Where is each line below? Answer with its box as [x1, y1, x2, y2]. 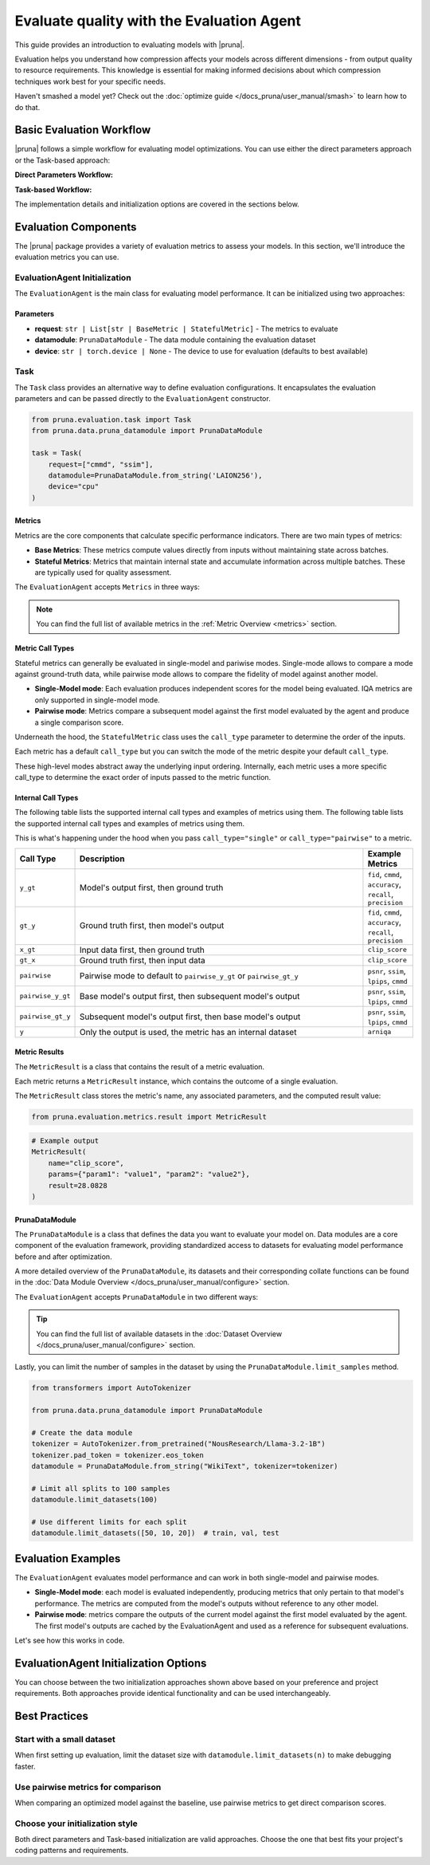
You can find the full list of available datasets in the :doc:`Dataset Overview [36, 1328, 283, 1339]
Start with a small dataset [14, 1734, 115, 1745]
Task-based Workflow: [14, 184, 92, 195]
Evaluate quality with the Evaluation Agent [14, 12, 302, 30]
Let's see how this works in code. [14, 1635, 125, 1645]
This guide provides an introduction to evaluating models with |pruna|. [14, 40, 245, 49]
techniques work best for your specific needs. [14, 77, 166, 86]
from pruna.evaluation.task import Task [31, 415, 191, 424]
